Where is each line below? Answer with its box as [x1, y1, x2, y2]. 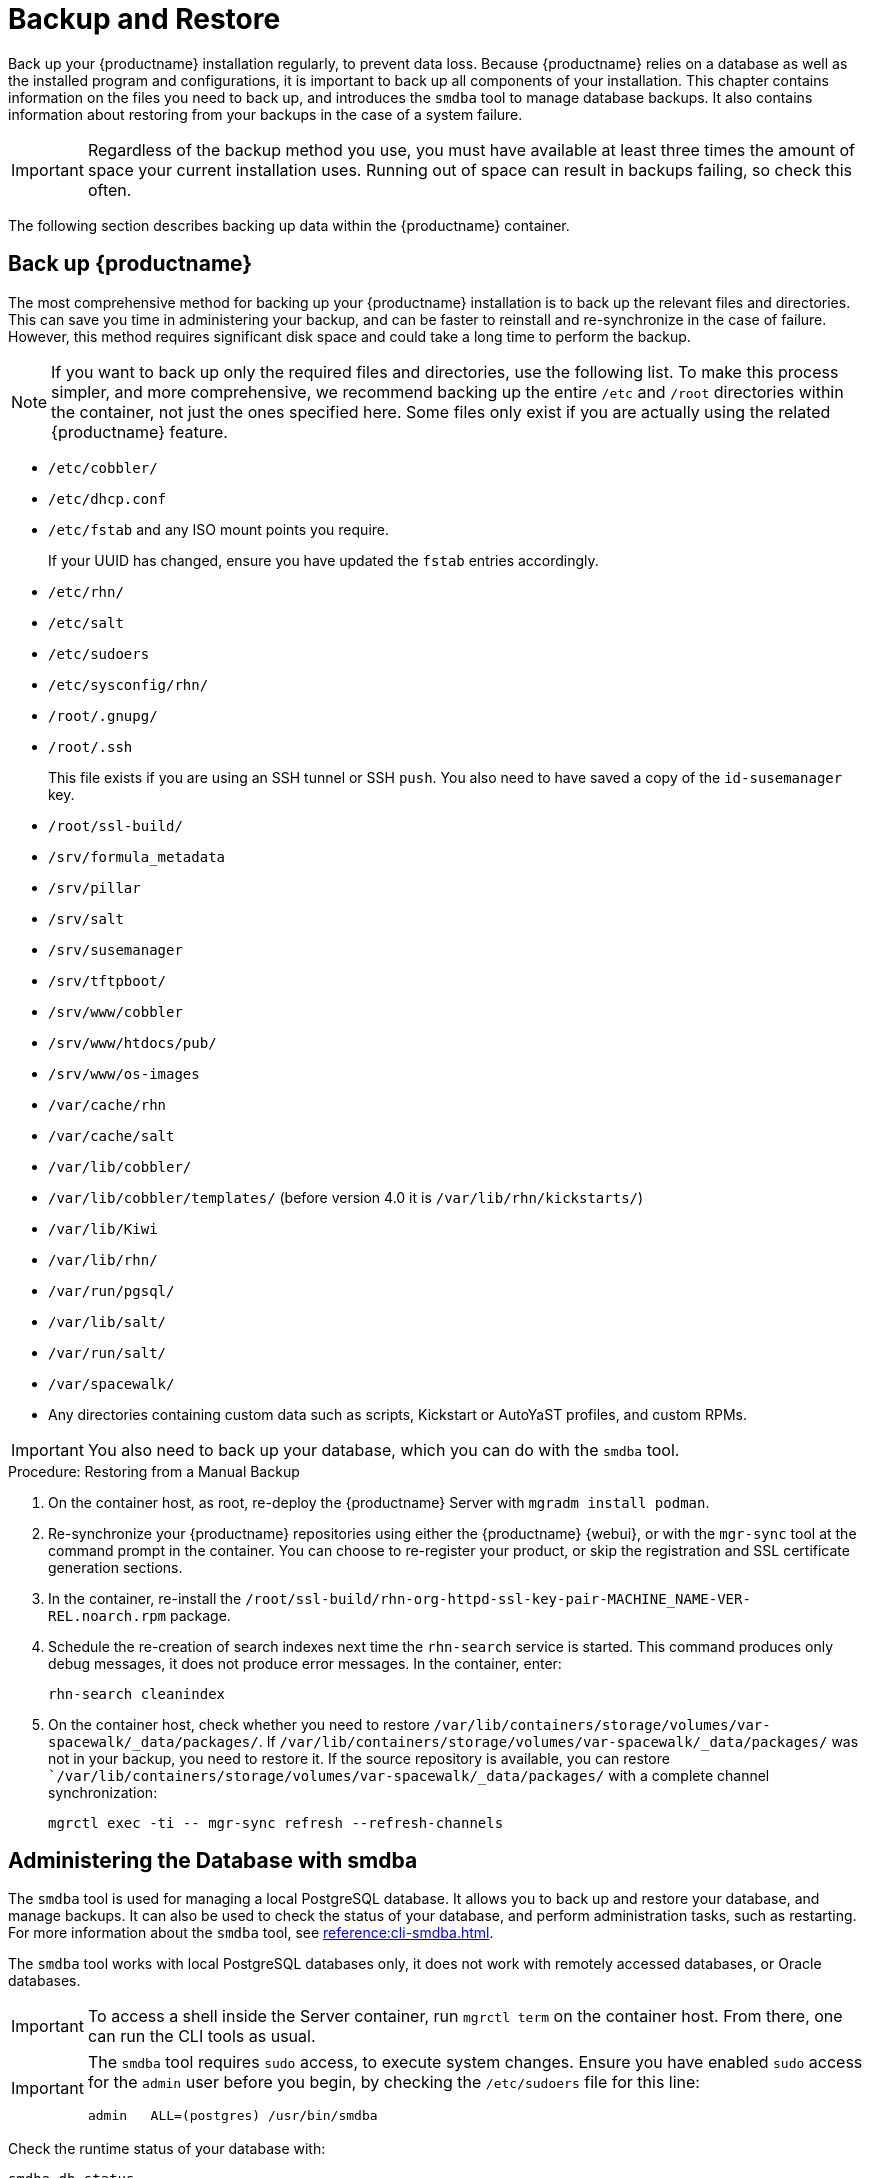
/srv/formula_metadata [48, 848, 226, 865]
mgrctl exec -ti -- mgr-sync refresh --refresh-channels [48, 1814, 504, 1831]
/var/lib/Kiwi [48, 1220, 158, 1237]
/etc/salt [48, 614, 124, 631]
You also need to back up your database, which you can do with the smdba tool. [87, 1439, 680, 1460]
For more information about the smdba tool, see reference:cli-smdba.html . [8, 1924, 494, 1942]
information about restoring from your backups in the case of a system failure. [8, 105, 523, 123]
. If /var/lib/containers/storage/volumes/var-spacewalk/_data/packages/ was [258, 1732, 859, 1750]
